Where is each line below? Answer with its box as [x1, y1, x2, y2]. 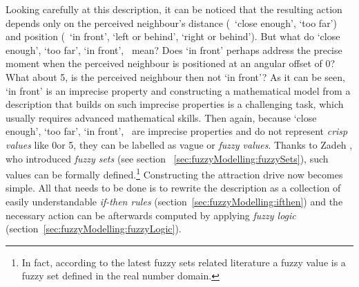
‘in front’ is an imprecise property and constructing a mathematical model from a [6, 83, 351, 98]
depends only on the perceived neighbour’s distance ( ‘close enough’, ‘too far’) [6, 15, 337, 30]
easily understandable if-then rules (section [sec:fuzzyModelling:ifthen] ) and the [6, 194, 343, 208]
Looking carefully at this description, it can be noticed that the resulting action [6, 2, 342, 16]
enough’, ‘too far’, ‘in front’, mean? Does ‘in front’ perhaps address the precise [6, 42, 342, 57]
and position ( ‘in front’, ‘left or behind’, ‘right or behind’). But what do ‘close [6, 29, 340, 44]
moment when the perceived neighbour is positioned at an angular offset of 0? [6, 56, 336, 71]
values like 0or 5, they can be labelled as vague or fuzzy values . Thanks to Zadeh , [6, 137, 353, 151]
